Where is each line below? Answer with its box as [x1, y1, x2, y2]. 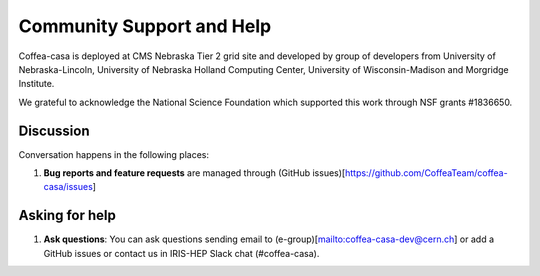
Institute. [18, 78, 55, 90]
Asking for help [18, 207, 117, 224]
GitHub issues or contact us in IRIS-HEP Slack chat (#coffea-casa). [43, 247, 320, 259]
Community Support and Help [18, 15, 272, 37]
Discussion [18, 122, 90, 139]
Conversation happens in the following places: [18, 148, 210, 160]
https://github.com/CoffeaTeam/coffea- [345, 167, 509, 179]
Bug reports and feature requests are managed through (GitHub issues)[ [43, 167, 346, 179]
